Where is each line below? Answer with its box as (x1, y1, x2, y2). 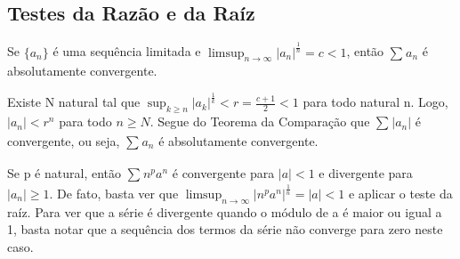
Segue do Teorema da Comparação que (157, 112, 370, 131)
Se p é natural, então (7, 163, 121, 182)
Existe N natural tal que (7, 93, 141, 111)
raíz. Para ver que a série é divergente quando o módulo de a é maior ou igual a (7, 202, 442, 221)
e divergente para (319, 163, 413, 182)
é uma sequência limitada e (52, 42, 201, 61)
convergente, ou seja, (7, 131, 120, 150)
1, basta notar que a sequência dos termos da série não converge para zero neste (7, 220, 443, 239)
